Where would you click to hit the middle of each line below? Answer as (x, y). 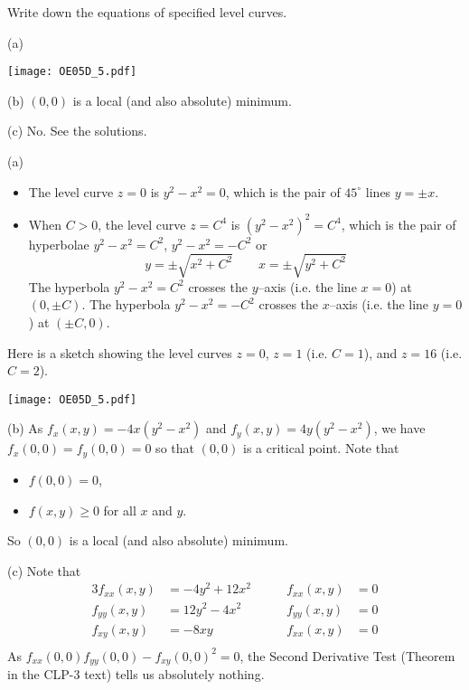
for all (120, 510)
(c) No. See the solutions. (77, 131)
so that (175, 448)
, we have (399, 428)
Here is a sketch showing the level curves (120, 352)
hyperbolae (59, 244)
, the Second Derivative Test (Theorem (347, 655)
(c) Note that (44, 570)
